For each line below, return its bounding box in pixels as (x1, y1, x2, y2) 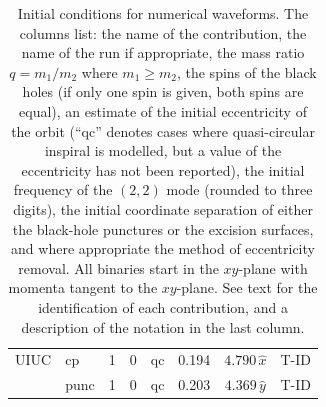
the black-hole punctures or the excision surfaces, (12, 218, 314, 239)
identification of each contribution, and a (38, 296, 288, 317)
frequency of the (13, 179, 113, 200)
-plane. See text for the (176, 277, 318, 298)
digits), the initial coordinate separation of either (13, 198, 313, 219)
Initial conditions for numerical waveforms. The (17, 3, 309, 23)
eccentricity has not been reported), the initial (21, 159, 305, 180)
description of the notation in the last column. (21, 316, 305, 337)
